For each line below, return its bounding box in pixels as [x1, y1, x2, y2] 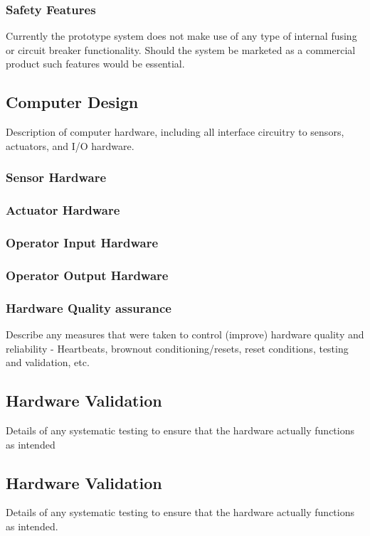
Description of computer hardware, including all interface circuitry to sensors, [6, 124, 344, 139]
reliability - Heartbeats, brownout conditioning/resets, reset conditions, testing [6, 341, 349, 355]
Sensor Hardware [6, 168, 107, 186]
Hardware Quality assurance [6, 299, 171, 316]
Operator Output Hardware [6, 266, 169, 284]
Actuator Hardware [6, 201, 120, 219]
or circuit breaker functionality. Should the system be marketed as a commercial [6, 42, 356, 57]
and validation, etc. [6, 355, 90, 370]
